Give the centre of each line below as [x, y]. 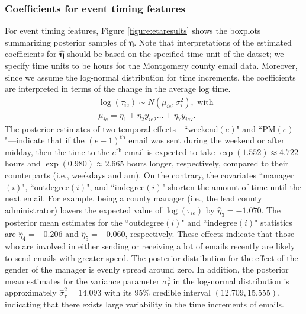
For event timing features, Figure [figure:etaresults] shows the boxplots [133, 31]
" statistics [273, 222]
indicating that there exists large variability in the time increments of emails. [144, 304]
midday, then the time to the [57, 151]
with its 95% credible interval [157, 292]
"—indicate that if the [45, 140]
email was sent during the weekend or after [207, 140]
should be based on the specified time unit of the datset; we [175, 54]
